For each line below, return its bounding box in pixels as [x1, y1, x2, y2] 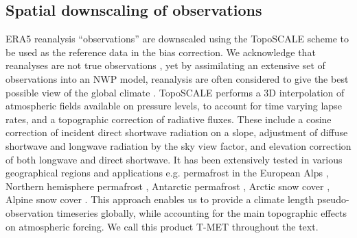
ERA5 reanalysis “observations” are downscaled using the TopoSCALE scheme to [5, 31, 349, 46]
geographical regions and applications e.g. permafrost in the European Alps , [5, 166, 329, 180]
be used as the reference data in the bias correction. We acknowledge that [5, 44, 316, 59]
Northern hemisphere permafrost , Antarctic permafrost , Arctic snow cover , [5, 178, 330, 193]
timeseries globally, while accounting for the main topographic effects [56, 205, 347, 220]
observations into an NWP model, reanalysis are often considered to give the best [5, 71, 349, 85]
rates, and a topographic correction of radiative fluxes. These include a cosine [5, 111, 332, 126]
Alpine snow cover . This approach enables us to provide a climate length [5, 192, 314, 207]
